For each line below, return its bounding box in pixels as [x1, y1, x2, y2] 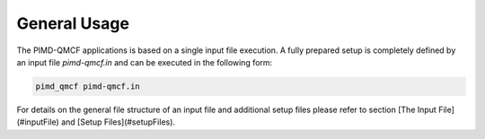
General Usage [16, 13, 130, 33]
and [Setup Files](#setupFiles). [61, 117, 175, 127]
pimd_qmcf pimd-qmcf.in [35, 81, 141, 91]
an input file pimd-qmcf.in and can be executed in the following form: [16, 56, 273, 67]
